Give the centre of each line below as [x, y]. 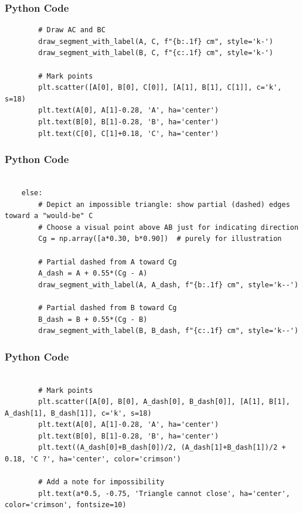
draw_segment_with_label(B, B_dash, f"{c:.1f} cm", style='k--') [168, 331]
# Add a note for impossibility [101, 482]
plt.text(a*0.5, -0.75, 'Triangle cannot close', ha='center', [164, 493]
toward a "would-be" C [49, 216]
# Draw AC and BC [72, 30]
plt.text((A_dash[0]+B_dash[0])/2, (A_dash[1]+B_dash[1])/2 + [162, 448]
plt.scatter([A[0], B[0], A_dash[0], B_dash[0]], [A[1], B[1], [164, 402]
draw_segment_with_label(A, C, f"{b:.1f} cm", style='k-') [156, 41]
